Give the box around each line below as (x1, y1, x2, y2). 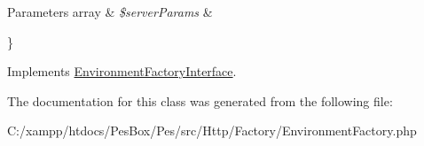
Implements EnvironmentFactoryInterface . (7, 62, 237, 81)
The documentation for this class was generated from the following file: (7, 91, 393, 110)
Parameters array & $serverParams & (7, 3, 213, 20)
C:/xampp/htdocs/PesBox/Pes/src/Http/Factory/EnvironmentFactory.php (7, 121, 417, 140)
